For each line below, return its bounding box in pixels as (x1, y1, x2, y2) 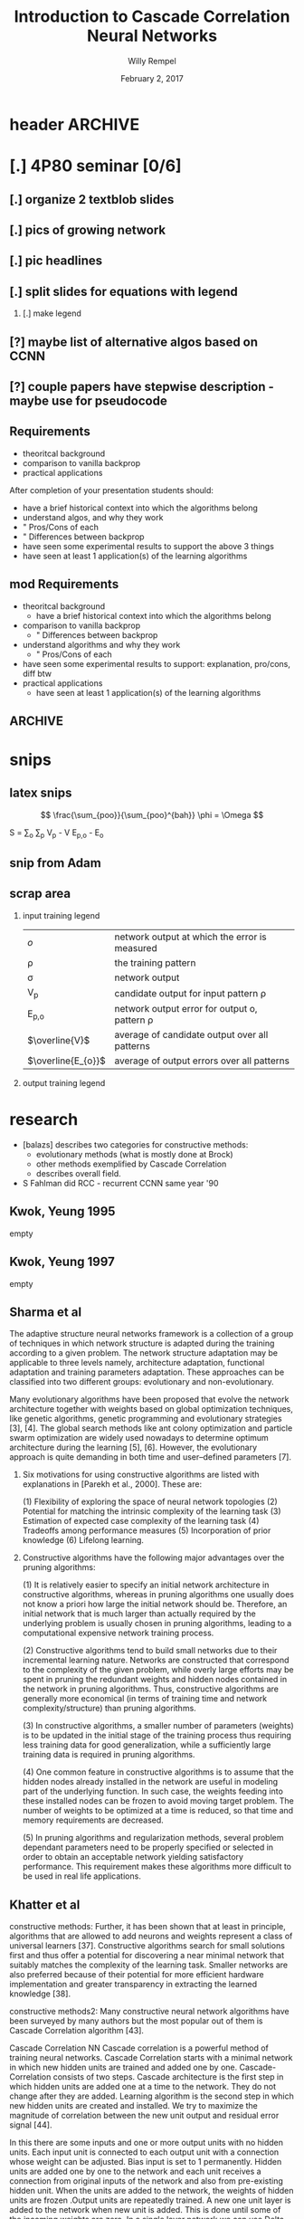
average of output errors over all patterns (114, 1054, 290, 1067)
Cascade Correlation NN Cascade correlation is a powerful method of (9, 2043, 270, 2053)
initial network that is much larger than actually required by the (22, 1608, 256, 1619)
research (9, 1109, 79, 1130)
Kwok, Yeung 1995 (9, 1204, 116, 1219)
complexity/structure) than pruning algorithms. (22, 1703, 196, 1714)
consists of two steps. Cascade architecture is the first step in (52, 2071, 284, 2082)
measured (114, 941, 157, 954)
